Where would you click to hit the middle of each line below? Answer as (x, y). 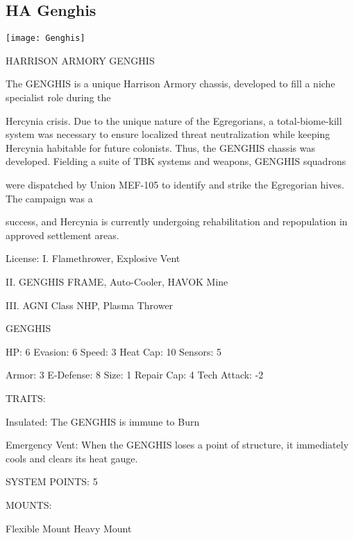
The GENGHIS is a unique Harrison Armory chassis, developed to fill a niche (170, 84)
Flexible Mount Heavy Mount (69, 528)
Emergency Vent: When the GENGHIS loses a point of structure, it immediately (177, 445)
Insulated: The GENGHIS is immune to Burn (103, 421)
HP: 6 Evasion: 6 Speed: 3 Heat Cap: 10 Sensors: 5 (113, 351)
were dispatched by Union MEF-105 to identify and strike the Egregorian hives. (175, 185)
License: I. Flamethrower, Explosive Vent (93, 258)
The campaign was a (49, 198)
